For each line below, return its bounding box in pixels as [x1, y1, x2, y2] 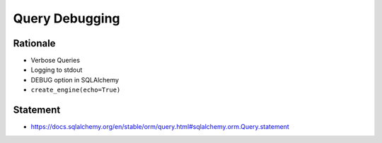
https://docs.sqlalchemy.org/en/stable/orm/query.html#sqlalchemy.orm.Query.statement [30, 123, 289, 131]
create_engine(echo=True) [30, 86, 121, 94]
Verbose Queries [30, 56, 81, 65]
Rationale [13, 37, 56, 49]
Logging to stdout [30, 66, 83, 74]
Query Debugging [13, 11, 120, 26]
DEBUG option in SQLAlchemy [30, 75, 120, 84]
